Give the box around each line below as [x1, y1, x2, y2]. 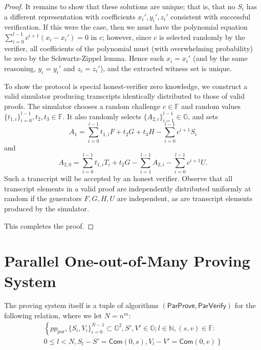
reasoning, [4, 62, 36, 73]
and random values [181, 100, 241, 111]
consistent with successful [170, 11, 251, 21]
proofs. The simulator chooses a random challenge [4, 100, 161, 111]
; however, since [102, 31, 151, 42]
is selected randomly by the [159, 31, 245, 42]
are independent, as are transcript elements [117, 193, 253, 204]
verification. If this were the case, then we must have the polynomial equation [4, 21, 248, 32]
